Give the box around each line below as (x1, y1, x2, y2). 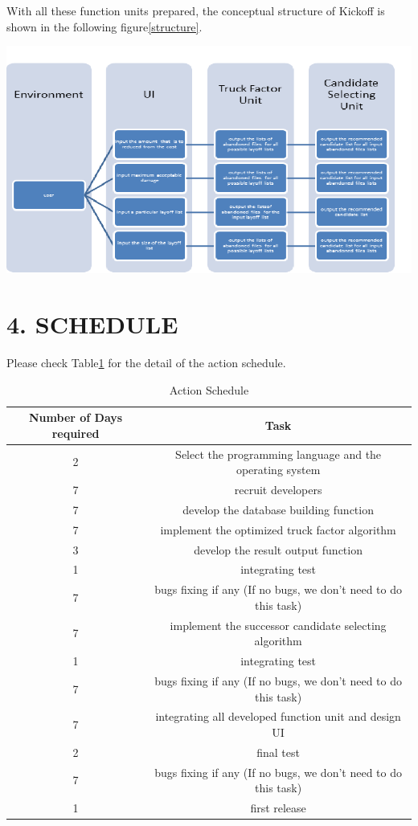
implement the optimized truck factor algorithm (160, 521, 396, 538)
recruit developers (234, 481, 322, 498)
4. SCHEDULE (6, 308, 178, 341)
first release (250, 799, 306, 816)
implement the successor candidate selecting (170, 616, 387, 633)
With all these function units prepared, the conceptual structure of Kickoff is (6, 2, 385, 18)
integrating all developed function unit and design (155, 708, 401, 725)
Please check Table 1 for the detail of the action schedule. (6, 354, 286, 370)
